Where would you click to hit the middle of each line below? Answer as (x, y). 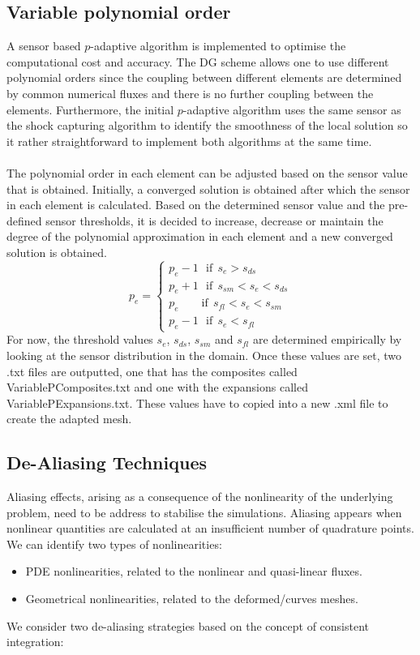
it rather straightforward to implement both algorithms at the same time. (189, 141)
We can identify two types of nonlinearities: (114, 544)
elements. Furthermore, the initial (90, 109)
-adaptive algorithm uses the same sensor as (292, 109)
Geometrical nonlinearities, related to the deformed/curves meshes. (192, 599)
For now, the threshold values (80, 339)
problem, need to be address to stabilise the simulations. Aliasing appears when (204, 512)
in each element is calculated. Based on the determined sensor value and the (196, 205)
